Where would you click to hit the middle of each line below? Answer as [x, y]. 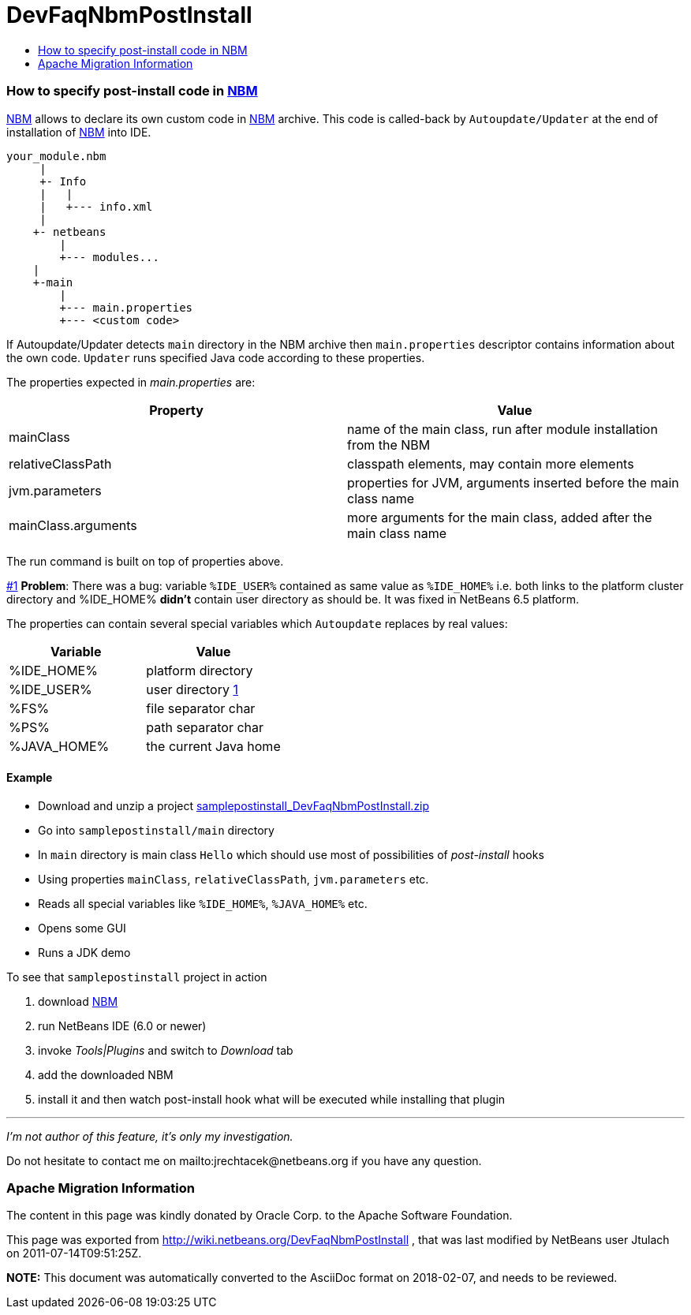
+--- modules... [109, 257]
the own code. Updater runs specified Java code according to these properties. [216, 357]
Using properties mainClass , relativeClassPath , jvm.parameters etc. [233, 879]
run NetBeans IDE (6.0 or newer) [122, 1025]
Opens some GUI [82, 928]
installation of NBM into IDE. [79, 132]
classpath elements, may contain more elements [491, 463]
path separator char [205, 727]
